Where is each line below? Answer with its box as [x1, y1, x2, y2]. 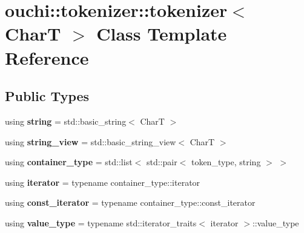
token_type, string [191, 156, 261, 168]
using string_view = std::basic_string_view [5, 135, 176, 148]
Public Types [5, 87, 90, 105]
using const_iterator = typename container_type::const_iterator [5, 196, 256, 209]
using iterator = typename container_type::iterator [5, 176, 200, 188]
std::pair [146, 156, 177, 168]
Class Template [96, 21, 227, 46]
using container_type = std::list [5, 156, 133, 168]
